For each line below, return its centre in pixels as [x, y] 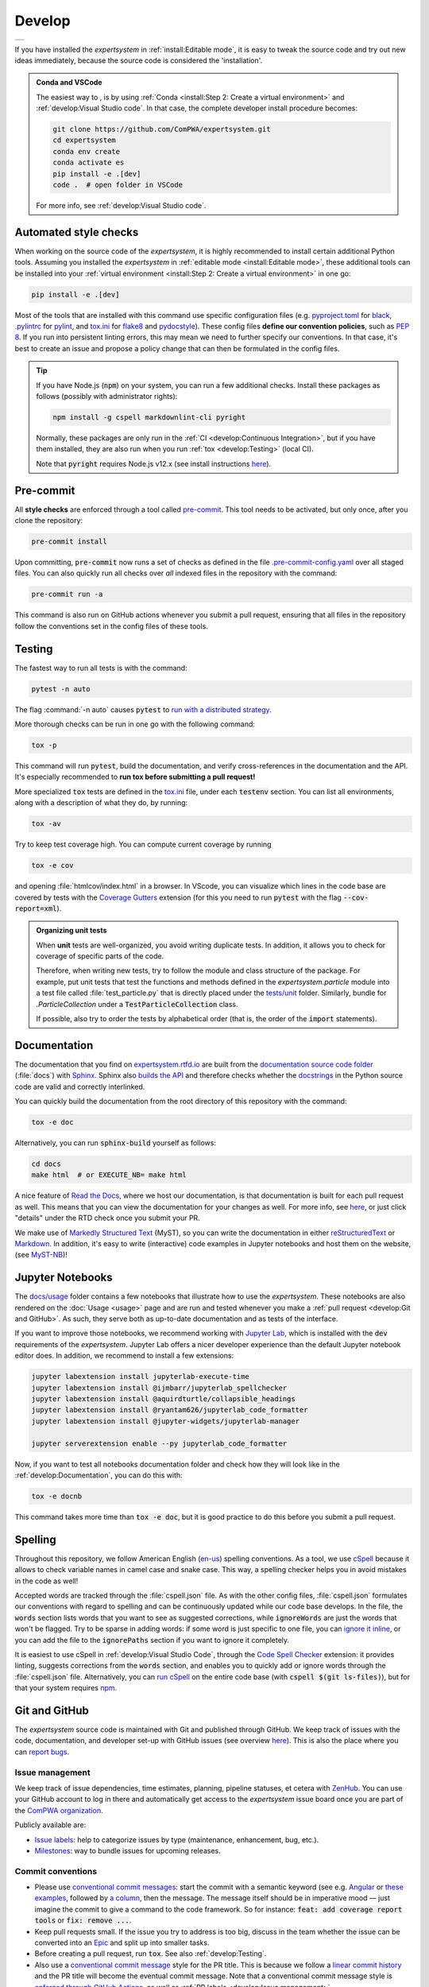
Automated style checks [77, 232]
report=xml [36, 908]
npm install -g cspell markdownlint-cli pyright [149, 418]
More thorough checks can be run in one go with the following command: [135, 724]
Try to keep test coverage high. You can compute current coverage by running [143, 844]
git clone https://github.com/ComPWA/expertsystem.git [162, 130]
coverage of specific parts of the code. [100, 956]
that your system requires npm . [66, 1688]
